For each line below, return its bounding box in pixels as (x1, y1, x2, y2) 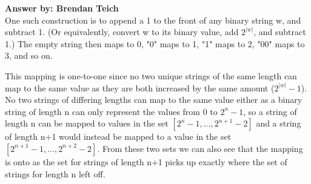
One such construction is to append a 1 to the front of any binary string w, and (5, 13, 301, 26)
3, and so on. (5, 49, 53, 62)
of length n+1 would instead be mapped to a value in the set (5, 130, 232, 143)
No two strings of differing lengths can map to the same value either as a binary (5, 93, 303, 106)
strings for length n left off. (5, 167, 105, 180)
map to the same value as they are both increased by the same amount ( (5, 81, 275, 94)
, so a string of (243, 105, 297, 117)
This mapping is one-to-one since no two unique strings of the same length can (5, 69, 297, 82)
